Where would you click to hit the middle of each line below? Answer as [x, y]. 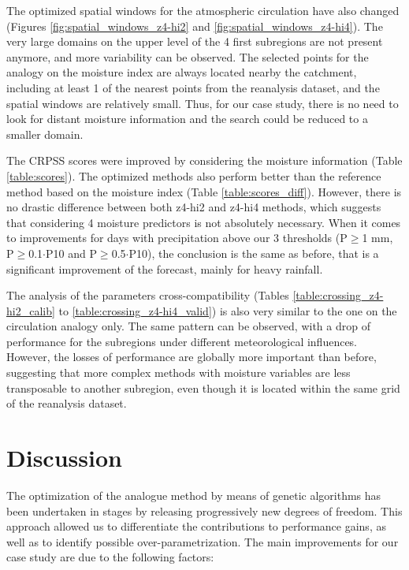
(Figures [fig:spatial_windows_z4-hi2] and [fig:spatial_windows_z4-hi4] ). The [195, 26]
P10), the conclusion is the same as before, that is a [254, 253]
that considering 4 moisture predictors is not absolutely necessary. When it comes [204, 222]
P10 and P [71, 253]
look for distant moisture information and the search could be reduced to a [187, 119]
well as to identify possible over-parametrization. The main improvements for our [203, 541]
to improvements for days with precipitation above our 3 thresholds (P [177, 238]
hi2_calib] [31, 310]
